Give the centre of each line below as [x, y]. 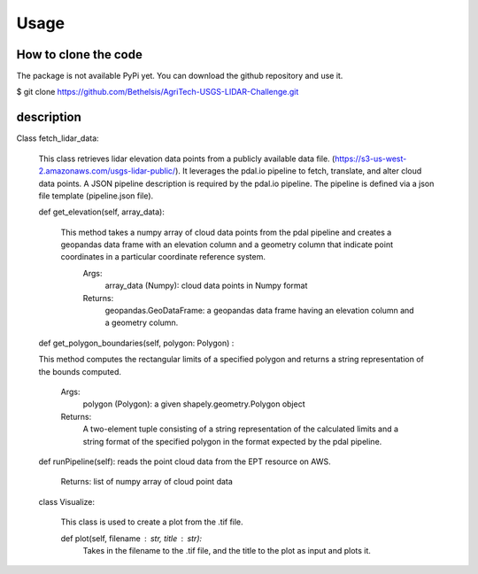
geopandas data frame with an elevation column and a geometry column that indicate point [227, 244]
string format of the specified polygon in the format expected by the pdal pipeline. [232, 441]
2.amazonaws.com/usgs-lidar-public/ [107, 171]
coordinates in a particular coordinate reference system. [163, 257]
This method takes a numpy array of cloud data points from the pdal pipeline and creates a [226, 232]
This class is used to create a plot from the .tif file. [152, 522]
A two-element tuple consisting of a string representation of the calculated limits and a [240, 429]
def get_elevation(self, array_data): [102, 212]
